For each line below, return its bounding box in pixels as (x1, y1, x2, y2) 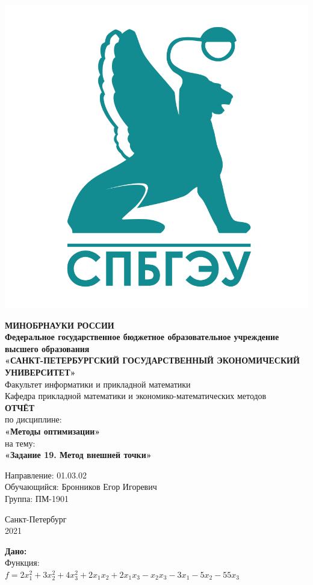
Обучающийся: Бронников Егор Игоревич (5, 480, 157, 493)
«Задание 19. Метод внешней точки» (5, 448, 152, 461)
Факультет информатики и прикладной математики (5, 377, 191, 390)
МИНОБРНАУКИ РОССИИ (5, 318, 114, 331)
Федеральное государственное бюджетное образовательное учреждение (5, 330, 279, 343)
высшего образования (5, 342, 90, 354)
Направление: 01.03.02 (5, 468, 87, 481)
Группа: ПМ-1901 (5, 492, 69, 504)
